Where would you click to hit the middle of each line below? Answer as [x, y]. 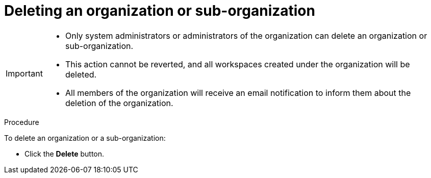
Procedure [22, 122]
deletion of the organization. [119, 103]
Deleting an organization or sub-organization [160, 11]
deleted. [81, 74]
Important [24, 73]
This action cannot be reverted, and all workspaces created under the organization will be [237, 64]
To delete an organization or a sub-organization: [85, 138]
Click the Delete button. [65, 154]
